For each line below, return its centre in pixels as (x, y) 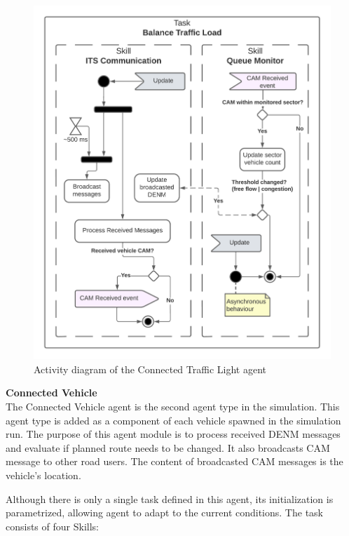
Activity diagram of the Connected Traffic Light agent (150, 369)
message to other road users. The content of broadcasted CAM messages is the (174, 461)
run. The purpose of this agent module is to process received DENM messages (173, 434)
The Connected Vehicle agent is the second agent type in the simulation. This (173, 407)
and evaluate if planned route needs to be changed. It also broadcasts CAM (168, 447)
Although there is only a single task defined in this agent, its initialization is (170, 498)
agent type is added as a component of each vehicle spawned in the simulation (173, 420)
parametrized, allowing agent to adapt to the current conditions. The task (164, 512)
